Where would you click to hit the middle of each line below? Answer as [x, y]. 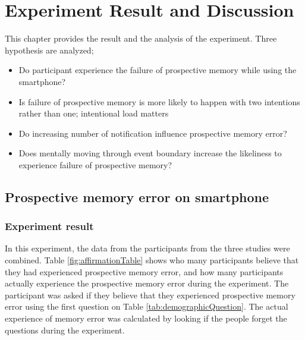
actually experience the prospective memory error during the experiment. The [147, 283]
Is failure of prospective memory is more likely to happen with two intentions [159, 101]
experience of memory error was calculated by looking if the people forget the [146, 318]
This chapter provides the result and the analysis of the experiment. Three [141, 38]
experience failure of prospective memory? [95, 164]
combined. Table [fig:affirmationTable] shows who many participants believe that [152, 260]
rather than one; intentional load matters [94, 113]
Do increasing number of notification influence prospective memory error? [153, 133]
